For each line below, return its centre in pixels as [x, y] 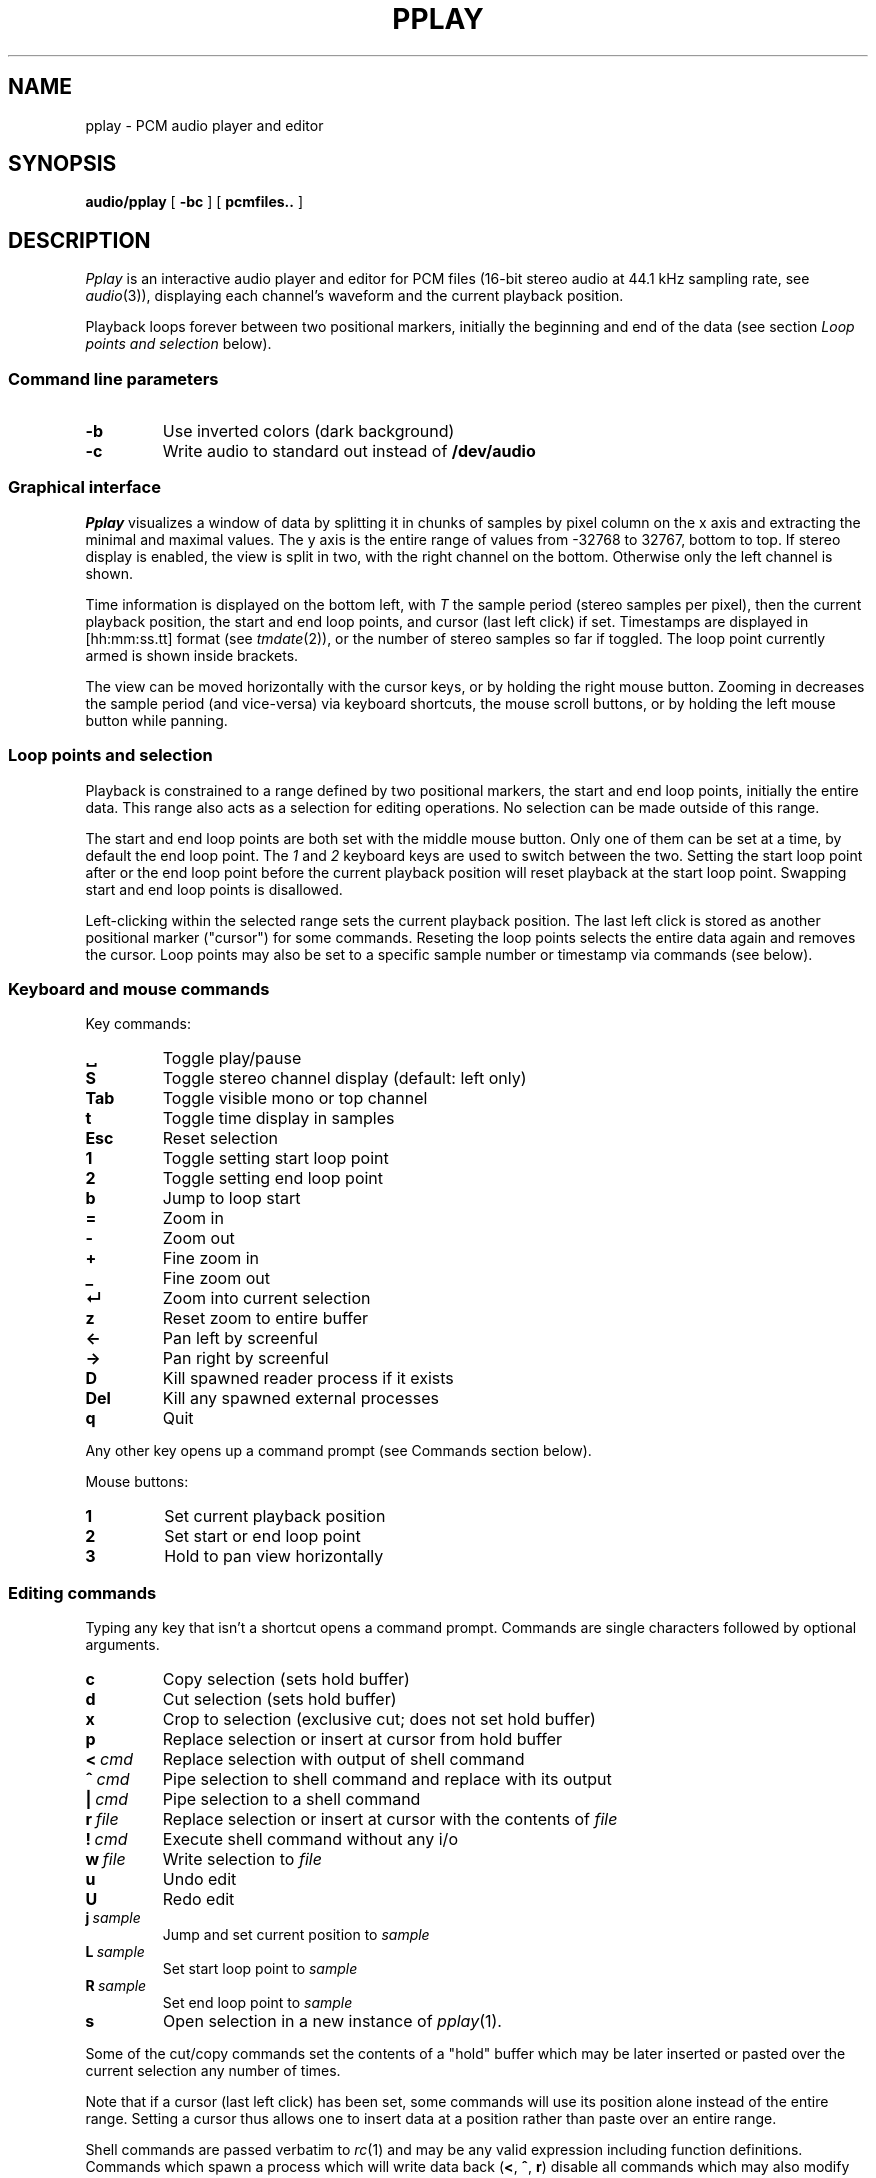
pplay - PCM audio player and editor [204, 125]
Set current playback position [275, 1516]
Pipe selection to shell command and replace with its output [387, 1779]
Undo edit [199, 1879]
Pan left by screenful [240, 1338]
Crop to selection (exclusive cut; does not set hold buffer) [379, 1719]
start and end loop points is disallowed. [214, 889]
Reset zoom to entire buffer [265, 1318]
